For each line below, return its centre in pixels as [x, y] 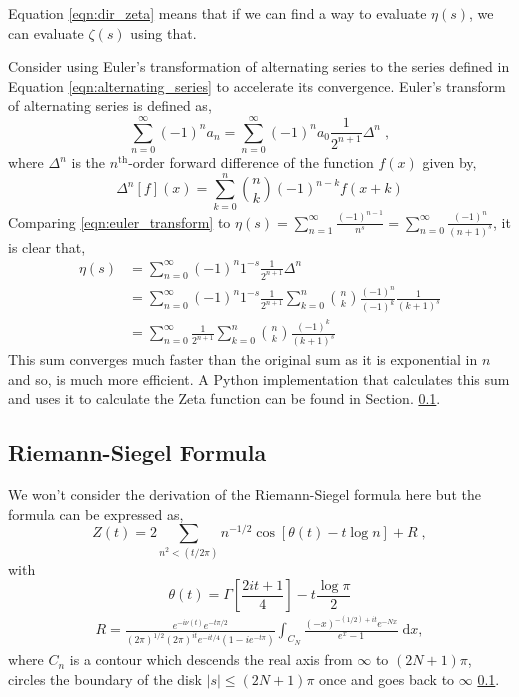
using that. [163, 32]
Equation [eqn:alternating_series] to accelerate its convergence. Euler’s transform [257, 85]
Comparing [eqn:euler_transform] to [119, 221]
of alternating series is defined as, [110, 105]
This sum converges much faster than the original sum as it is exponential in [243, 359]
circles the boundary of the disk [105, 678]
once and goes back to [387, 678]
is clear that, [47, 246]
